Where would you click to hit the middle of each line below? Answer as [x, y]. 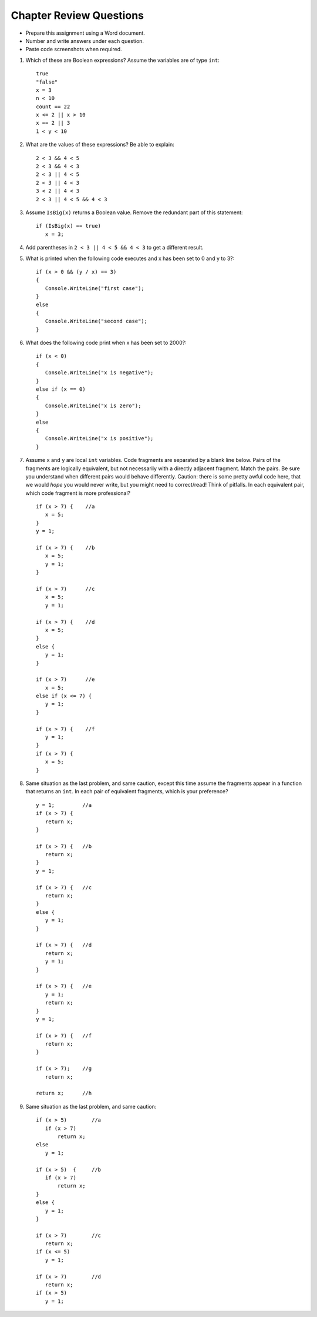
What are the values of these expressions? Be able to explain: [100, 145]
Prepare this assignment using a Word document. [85, 33]
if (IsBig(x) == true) [69, 226]
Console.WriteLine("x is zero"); [93, 405]
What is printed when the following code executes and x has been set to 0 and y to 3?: [130, 258]
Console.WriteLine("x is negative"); [99, 373]
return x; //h [64, 1093]
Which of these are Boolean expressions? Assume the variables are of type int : [123, 60]
